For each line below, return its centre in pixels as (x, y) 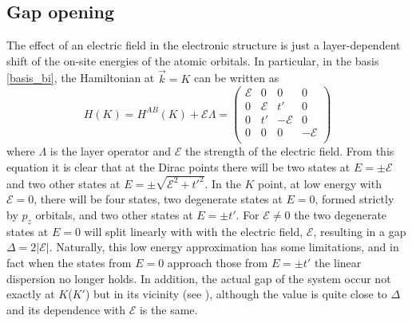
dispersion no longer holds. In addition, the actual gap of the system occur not (199, 278)
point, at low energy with (320, 183)
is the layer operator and (110, 151)
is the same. (168, 309)
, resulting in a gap (360, 231)
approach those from (218, 263)
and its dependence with (66, 309)
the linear (338, 263)
